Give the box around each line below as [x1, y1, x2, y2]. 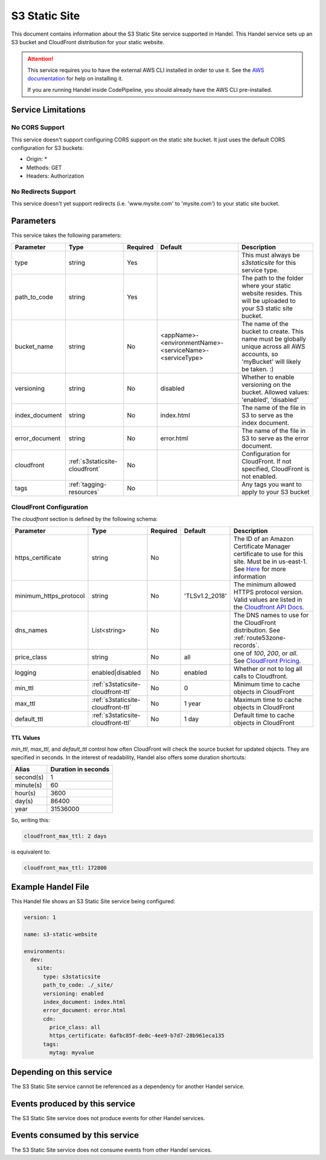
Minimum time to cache [233, 680, 301, 689]
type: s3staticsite [43, 973, 101, 980]
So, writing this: [11, 816, 51, 823]
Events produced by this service [11, 1098, 136, 1109]
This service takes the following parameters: [11, 232, 122, 239]
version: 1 [24, 914, 56, 921]
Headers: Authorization [26, 172, 85, 180]
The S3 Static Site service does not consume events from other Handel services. [11, 1146, 213, 1153]
